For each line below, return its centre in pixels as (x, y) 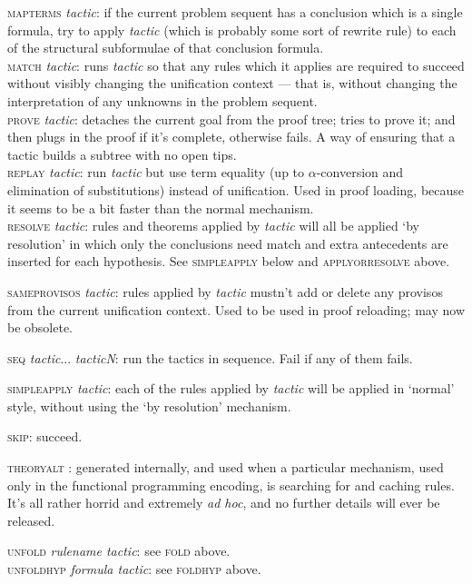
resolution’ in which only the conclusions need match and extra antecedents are (228, 243)
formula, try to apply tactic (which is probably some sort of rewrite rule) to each (232, 30)
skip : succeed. (45, 436)
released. (31, 520)
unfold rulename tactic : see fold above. (119, 551)
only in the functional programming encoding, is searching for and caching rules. (231, 485)
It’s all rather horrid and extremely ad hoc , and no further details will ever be (224, 503)
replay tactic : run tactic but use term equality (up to (156, 172)
